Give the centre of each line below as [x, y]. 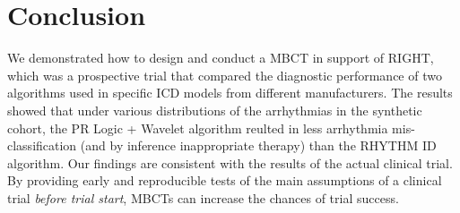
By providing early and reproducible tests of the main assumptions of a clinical [225, 180]
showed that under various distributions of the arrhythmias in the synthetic [215, 110]
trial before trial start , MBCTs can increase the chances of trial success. [203, 197]
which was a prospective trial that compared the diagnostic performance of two [225, 75]
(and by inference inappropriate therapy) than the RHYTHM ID [258, 145]
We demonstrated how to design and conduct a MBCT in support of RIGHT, [221, 58]
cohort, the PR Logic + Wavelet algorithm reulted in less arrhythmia [198, 128]
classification [42, 145]
